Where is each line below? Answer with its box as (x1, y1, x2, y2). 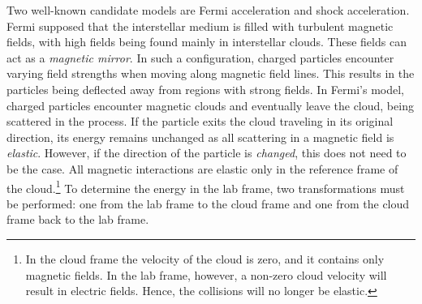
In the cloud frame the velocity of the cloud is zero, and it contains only (25, 250, 385, 267)
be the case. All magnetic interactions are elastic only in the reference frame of (6, 160, 398, 177)
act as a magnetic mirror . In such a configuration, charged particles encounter (6, 49, 394, 66)
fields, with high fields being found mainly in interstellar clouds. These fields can (6, 33, 407, 50)
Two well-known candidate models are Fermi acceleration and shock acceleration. (6, 2, 410, 18)
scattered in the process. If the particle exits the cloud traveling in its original (6, 113, 394, 130)
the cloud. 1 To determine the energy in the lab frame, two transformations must (6, 177, 405, 196)
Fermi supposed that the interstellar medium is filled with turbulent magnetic (6, 17, 394, 34)
